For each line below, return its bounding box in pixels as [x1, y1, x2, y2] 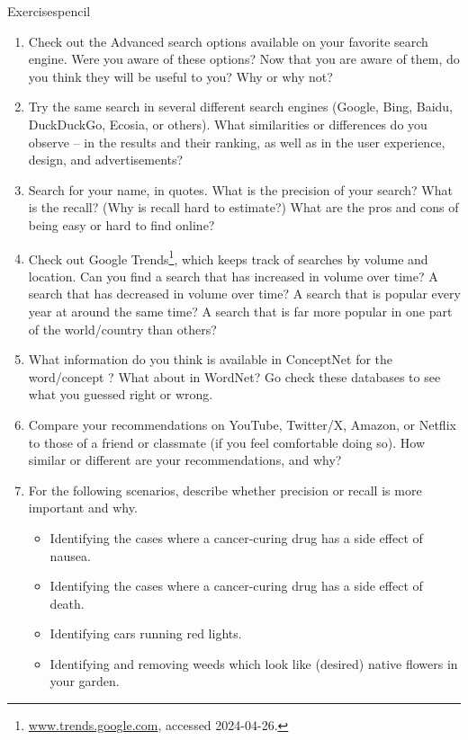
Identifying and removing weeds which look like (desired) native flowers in [49, 654, 458, 673]
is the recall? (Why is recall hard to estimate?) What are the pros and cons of [28, 198, 459, 217]
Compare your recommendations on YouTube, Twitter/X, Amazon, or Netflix [28, 415, 456, 433]
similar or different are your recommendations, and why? [28, 450, 342, 469]
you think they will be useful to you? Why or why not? [28, 67, 333, 85]
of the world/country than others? [28, 319, 217, 338]
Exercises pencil [7, 2, 91, 20]
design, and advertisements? [28, 150, 184, 169]
